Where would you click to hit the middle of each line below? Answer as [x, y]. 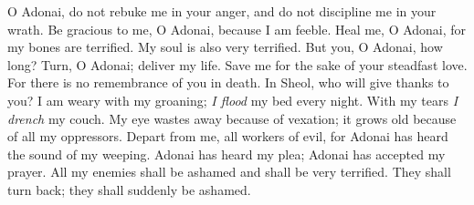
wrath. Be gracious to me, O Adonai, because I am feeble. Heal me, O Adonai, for [237, 29]
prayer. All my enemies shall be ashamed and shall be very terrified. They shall [229, 172]
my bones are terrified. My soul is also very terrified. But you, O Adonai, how [225, 47]
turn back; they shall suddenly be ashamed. [129, 189]
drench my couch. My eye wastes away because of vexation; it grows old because [232, 118]
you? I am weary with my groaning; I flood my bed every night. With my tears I [233, 100]
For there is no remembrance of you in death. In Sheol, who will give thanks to [228, 82]
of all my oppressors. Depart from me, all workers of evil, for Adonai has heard [228, 136]
